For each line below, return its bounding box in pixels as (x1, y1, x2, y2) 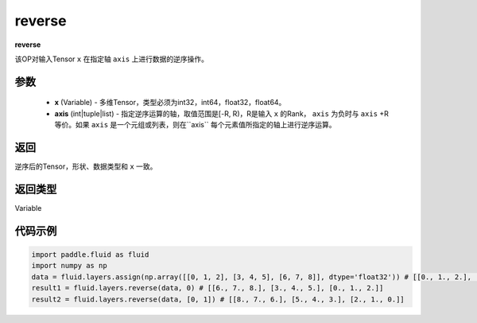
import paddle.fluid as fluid (31, 250, 149, 259)
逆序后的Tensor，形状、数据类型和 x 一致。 (14, 161, 157, 171)
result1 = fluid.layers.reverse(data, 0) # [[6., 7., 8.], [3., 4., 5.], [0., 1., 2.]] (31, 283, 384, 293)
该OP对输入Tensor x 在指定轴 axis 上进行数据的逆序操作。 (14, 54, 208, 64)
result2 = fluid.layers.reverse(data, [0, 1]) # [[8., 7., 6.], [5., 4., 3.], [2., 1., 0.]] (31, 294, 405, 304)
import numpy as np (31, 261, 107, 270)
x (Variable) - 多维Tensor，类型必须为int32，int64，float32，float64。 (54, 98, 286, 107)
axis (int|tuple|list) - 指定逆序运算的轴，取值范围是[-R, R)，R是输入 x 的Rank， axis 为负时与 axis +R (54, 108, 390, 119)
